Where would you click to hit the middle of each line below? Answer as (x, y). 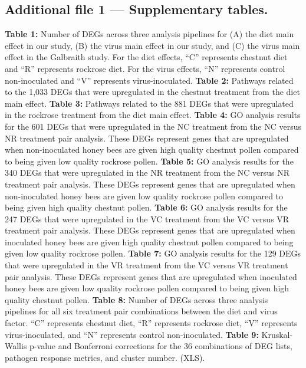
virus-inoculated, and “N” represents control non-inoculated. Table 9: (132, 334)
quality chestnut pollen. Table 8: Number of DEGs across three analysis (136, 299)
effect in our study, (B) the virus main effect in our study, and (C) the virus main (152, 45)
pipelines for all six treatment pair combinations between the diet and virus (141, 311)
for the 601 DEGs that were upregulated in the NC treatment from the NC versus (153, 126)
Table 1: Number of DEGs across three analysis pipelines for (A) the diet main (149, 34)
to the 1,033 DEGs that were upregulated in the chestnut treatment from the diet (152, 92)
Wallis (16, 346)
